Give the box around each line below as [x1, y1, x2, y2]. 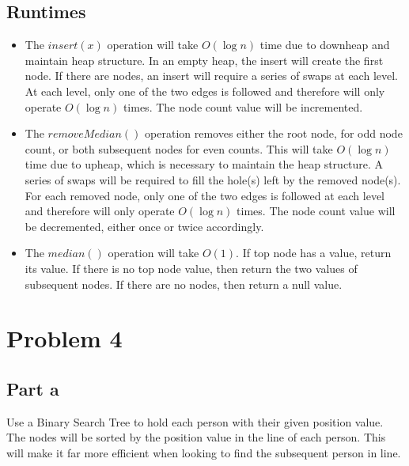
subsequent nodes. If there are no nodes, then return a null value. [25, 275, 343, 292]
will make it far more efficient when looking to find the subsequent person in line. [6, 444, 401, 460]
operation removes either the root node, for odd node [145, 125, 403, 142]
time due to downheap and [259, 36, 390, 53]
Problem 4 [6, 322, 123, 354]
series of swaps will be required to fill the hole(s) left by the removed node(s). [25, 171, 401, 188]
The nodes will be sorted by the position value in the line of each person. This [6, 429, 386, 445]
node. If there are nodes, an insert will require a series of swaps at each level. [25, 67, 398, 84]
